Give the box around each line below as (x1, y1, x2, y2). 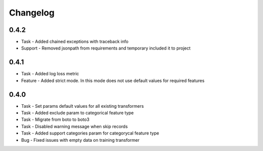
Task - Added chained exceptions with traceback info (21, 39, 129, 45)
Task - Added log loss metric (21, 71, 79, 77)
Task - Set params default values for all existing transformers (21, 103, 144, 109)
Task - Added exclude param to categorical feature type (21, 110, 134, 116)
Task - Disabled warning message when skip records (21, 123, 128, 129)
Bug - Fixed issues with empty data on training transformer (21, 137, 140, 143)
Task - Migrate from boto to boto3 (21, 117, 90, 122)
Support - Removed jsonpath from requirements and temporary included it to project (21, 45, 191, 51)
